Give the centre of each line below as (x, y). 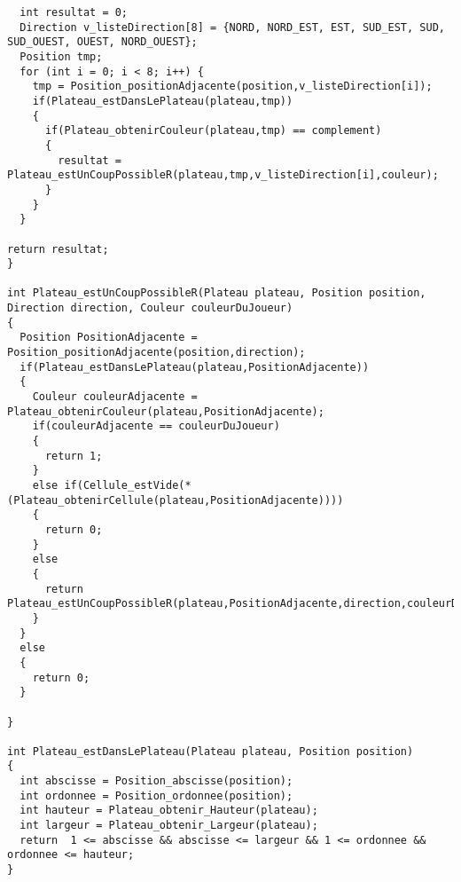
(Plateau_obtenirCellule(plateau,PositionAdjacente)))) (176, 500)
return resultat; (58, 249)
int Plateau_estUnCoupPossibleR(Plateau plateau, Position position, (217, 293)
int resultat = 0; (74, 12)
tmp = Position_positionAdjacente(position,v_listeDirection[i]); (232, 87)
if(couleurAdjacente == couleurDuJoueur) (156, 426)
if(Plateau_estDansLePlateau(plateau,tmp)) (163, 101)
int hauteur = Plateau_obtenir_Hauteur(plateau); (169, 811)
